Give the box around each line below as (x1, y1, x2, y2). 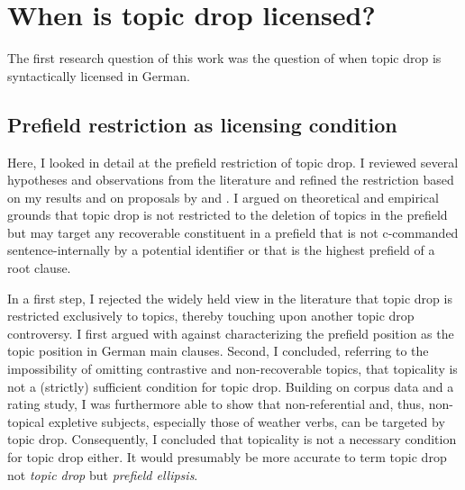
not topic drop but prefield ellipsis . (7, 465, 198, 484)
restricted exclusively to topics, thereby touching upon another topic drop (7, 306, 415, 325)
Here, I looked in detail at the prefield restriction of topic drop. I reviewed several (7, 152, 459, 171)
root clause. (7, 259, 71, 277)
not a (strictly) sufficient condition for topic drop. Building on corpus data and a (7, 377, 454, 395)
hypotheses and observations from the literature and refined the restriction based (7, 170, 454, 189)
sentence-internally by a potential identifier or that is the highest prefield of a (7, 240, 435, 259)
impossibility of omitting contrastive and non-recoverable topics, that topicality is (7, 359, 458, 378)
